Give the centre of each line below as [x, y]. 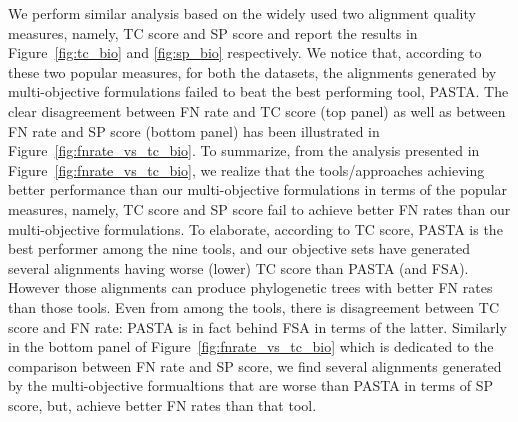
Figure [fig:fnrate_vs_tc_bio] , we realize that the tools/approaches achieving [246, 169]
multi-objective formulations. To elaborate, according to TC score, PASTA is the [255, 228]
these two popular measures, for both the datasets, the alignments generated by [252, 71]
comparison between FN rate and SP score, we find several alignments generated [255, 365]
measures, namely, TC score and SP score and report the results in [213, 32]
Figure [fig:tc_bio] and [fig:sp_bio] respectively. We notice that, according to [245, 52]
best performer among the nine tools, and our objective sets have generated [239, 248]
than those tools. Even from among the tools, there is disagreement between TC [254, 306]
